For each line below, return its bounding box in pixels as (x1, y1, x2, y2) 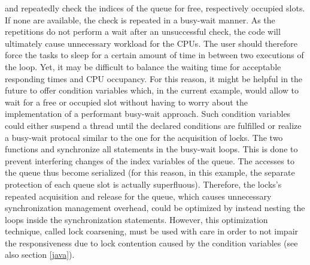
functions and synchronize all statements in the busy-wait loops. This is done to (5, 143, 298, 155)
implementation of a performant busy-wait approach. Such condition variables (5, 107, 291, 120)
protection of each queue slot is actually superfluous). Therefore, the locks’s (5, 177, 282, 190)
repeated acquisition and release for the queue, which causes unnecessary (5, 189, 272, 202)
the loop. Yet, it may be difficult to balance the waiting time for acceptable (5, 60, 281, 73)
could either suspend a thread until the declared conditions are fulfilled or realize (5, 119, 302, 131)
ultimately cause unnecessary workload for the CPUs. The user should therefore (5, 37, 297, 49)
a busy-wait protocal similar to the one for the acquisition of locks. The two (5, 131, 283, 143)
